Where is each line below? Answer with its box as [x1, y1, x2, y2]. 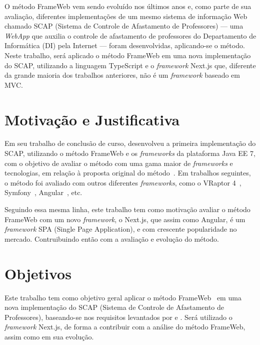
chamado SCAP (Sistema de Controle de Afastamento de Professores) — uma [4, 21, 243, 31]
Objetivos [4, 263, 71, 283]
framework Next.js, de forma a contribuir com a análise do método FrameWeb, [4, 321, 245, 332]
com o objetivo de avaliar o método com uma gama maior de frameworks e [4, 157, 233, 168]
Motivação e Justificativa [4, 109, 180, 129]
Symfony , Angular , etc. [4, 187, 82, 198]
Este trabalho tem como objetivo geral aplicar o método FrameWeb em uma [4, 292, 241, 302]
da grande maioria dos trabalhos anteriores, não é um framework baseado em [4, 70, 240, 80]
